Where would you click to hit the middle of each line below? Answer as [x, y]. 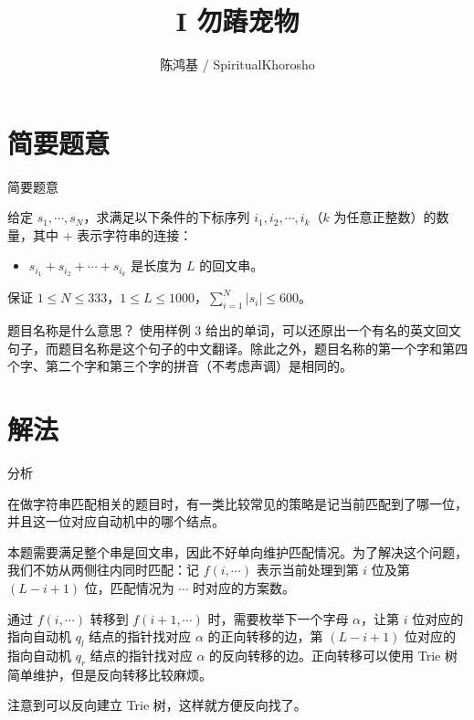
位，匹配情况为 [129, 587]
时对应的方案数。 [243, 587]
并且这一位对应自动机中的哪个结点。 [116, 521]
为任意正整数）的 [385, 217]
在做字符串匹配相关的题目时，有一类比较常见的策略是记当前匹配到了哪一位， [237, 503]
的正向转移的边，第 [265, 636]
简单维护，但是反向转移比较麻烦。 [110, 674]
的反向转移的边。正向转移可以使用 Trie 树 [333, 655]
